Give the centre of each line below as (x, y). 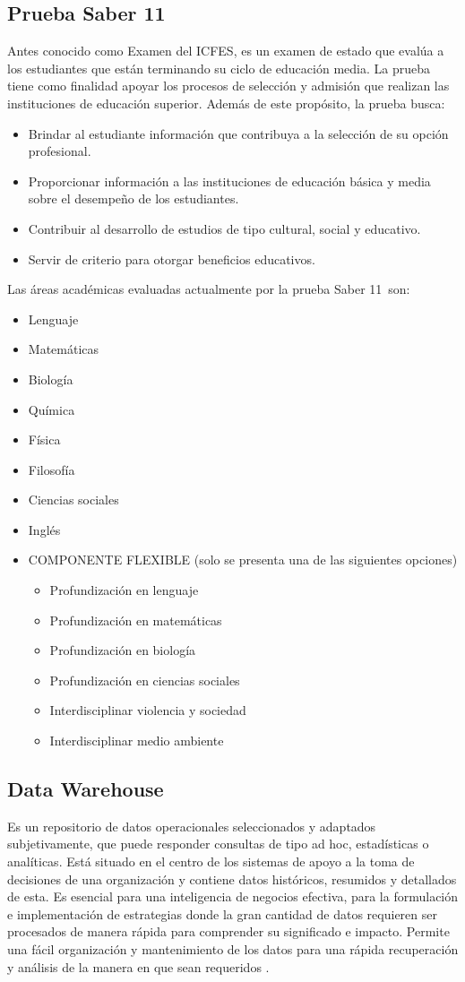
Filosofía (52, 469)
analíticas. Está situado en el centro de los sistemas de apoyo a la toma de (211, 861)
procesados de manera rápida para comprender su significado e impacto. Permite (228, 931)
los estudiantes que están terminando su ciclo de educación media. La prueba (219, 68)
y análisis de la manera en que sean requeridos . (138, 966)
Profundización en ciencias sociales (145, 680)
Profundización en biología (123, 650)
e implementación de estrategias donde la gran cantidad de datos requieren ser (222, 913)
